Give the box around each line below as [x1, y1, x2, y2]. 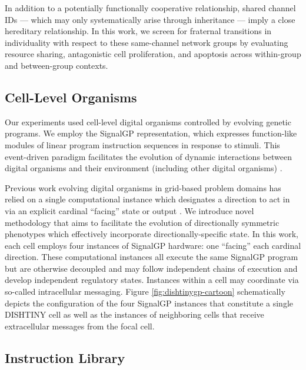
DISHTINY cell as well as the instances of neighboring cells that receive [5, 308, 264, 321]
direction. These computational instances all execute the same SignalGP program [5, 251, 298, 263]
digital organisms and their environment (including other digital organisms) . [5, 162, 282, 174]
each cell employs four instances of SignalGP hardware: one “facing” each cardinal [5, 239, 301, 251]
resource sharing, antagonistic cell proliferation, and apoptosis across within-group [5, 48, 301, 60]
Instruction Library [5, 348, 125, 366]
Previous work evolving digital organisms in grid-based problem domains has [5, 181, 281, 194]
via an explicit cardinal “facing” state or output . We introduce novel [5, 204, 254, 216]
